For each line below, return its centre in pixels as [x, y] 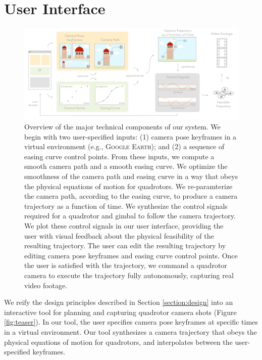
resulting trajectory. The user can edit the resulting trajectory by [125, 245]
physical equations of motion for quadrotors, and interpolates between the [118, 342]
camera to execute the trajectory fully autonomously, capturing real [129, 275]
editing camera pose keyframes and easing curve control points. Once [131, 255]
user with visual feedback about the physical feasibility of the [119, 235]
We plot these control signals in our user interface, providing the [124, 226]
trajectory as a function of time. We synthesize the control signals [126, 206]
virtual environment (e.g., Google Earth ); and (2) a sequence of [124, 146]
